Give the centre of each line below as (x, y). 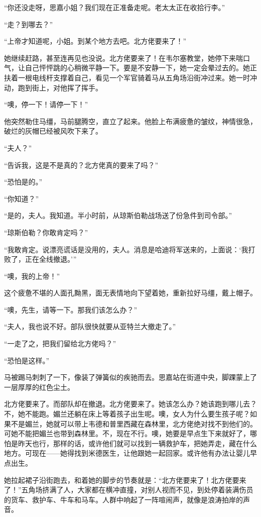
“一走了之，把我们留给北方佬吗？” (60, 343)
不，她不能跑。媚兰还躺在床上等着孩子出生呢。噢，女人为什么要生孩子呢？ (127, 414)
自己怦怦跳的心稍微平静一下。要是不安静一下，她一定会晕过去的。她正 (141, 68)
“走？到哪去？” (29, 24)
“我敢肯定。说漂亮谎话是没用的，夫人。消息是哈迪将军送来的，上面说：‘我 (126, 249)
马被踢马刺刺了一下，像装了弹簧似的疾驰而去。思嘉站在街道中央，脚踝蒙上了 (130, 377)
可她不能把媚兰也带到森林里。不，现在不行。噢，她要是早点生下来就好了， (127, 433)
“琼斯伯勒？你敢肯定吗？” (46, 232)
